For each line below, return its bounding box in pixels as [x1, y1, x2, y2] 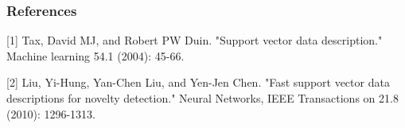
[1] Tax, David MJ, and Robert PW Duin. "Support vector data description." [6, 32, 383, 48]
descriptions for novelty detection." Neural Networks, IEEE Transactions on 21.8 [6, 90, 399, 106]
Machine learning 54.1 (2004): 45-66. [6, 47, 185, 64]
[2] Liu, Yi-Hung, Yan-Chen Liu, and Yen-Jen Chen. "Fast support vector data [6, 74, 390, 91]
